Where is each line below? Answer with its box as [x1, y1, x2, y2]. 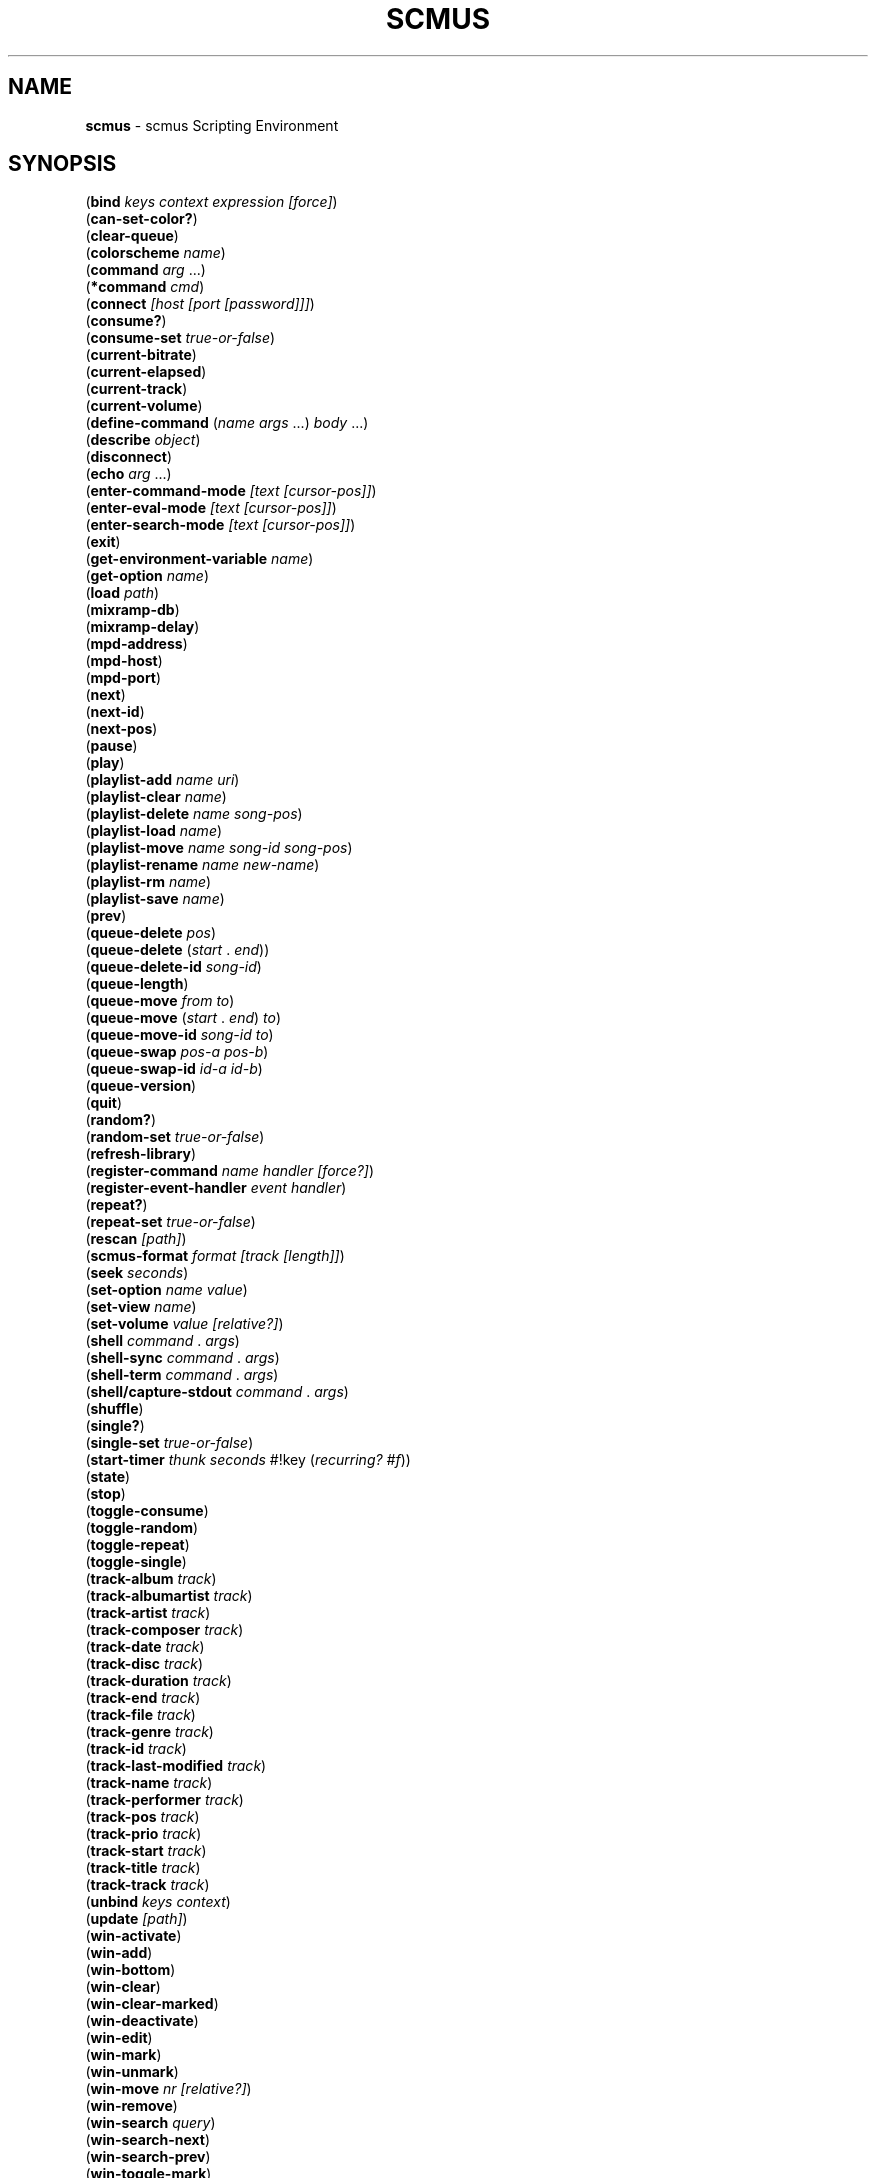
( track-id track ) [85, 1740, 187, 1758]
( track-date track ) [85, 1638, 205, 1656]
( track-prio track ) [85, 1825, 202, 1843]
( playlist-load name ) [85, 822, 223, 840]
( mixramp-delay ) [85, 618, 200, 636]
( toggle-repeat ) [85, 1536, 190, 1554]
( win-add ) [85, 1944, 153, 1962]
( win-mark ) [85, 2046, 162, 2064]
